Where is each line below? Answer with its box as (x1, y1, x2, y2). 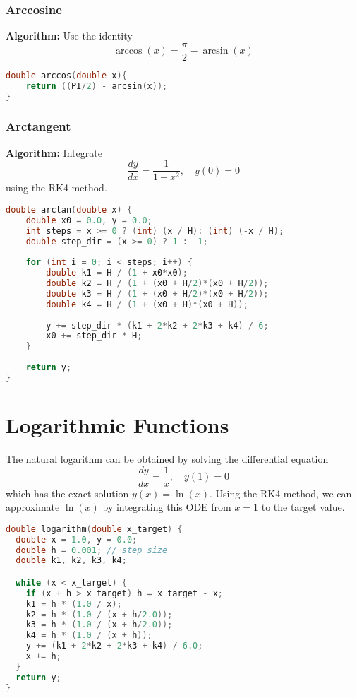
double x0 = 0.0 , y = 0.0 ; (25, 215, 152, 225)
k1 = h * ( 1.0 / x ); (25, 598, 122, 609)
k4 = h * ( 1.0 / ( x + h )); (25, 630, 152, 641)
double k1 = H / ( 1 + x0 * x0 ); (46, 268, 188, 278)
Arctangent (6, 117, 71, 135)
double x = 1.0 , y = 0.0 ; (16, 534, 138, 545)
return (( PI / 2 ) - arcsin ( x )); (25, 81, 168, 91)
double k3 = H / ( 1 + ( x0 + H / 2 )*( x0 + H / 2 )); (46, 288, 269, 299)
